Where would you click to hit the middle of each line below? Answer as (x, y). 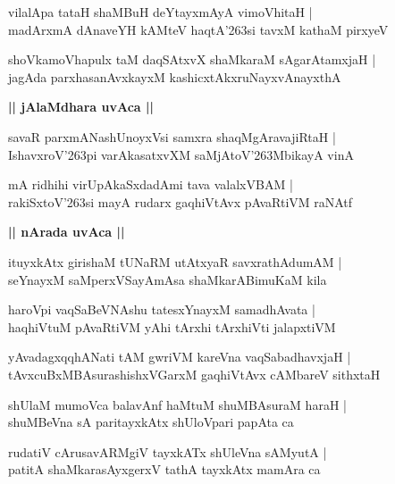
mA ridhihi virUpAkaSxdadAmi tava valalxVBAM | (151, 184)
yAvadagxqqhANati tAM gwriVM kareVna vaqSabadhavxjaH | (180, 357)
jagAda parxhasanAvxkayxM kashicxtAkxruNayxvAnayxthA (175, 76)
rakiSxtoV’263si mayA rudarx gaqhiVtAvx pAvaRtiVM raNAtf (181, 201)
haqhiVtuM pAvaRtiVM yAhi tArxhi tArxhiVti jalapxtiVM (172, 326)
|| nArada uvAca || (67, 232)
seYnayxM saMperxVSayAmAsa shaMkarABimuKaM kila (168, 279)
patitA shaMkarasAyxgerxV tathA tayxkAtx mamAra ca (164, 469)
